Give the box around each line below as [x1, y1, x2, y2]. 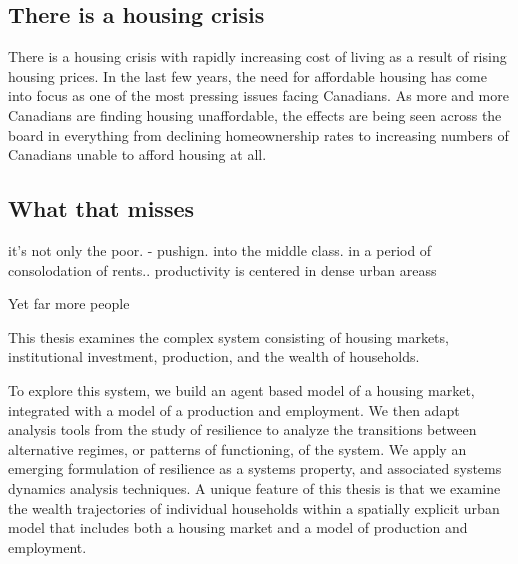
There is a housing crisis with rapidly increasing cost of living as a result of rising [8, 46, 507, 67]
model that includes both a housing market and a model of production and [8, 517, 468, 538]
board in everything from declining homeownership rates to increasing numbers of [8, 124, 509, 145]
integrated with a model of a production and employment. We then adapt [8, 399, 460, 420]
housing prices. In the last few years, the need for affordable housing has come [8, 65, 487, 86]
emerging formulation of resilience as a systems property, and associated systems [8, 458, 502, 479]
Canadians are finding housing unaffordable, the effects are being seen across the [8, 104, 502, 125]
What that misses [8, 193, 195, 224]
